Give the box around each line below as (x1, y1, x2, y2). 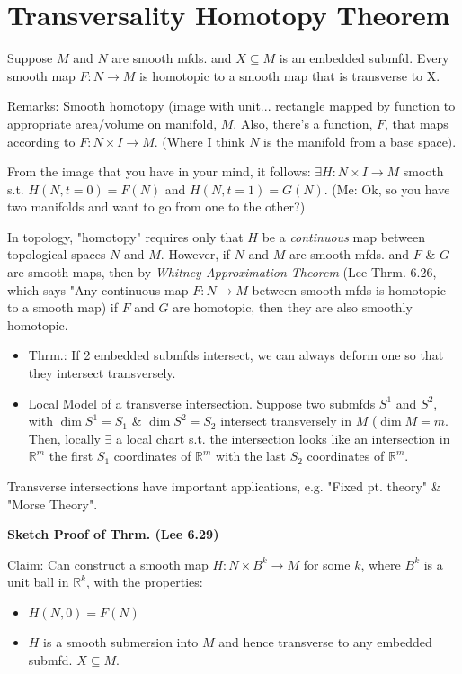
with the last (216, 446, 286, 465)
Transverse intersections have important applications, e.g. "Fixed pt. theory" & (7, 477, 441, 495)
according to (7, 131, 76, 150)
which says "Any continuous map (7, 280, 189, 299)
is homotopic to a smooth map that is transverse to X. (139, 66, 440, 85)
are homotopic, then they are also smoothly (173, 298, 413, 317)
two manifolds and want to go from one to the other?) (7, 197, 306, 216)
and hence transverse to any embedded (218, 632, 432, 651)
